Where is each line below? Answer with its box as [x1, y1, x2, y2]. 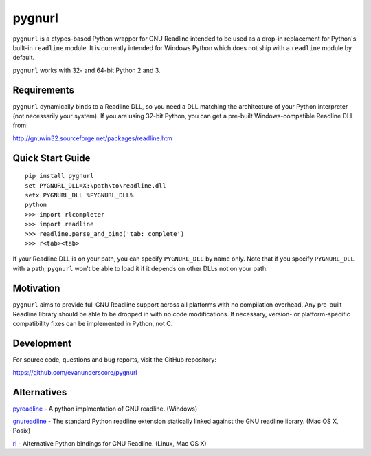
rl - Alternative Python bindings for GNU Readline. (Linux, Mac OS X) [12, 439, 207, 447]
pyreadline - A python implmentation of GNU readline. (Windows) [12, 404, 198, 413]
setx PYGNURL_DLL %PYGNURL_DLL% [25, 191, 134, 199]
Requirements [12, 84, 75, 96]
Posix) [12, 426, 31, 435]
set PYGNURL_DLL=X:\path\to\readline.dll [25, 182, 166, 189]
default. [12, 54, 35, 62]
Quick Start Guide [12, 152, 91, 164]
